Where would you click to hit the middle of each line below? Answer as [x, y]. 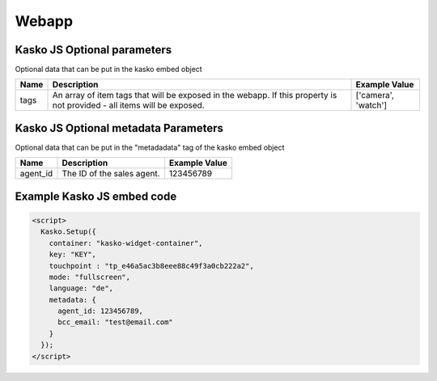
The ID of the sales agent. [111, 174]
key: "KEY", [73, 254]
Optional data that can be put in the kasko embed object [108, 70]
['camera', [375, 95]
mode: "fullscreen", [90, 277]
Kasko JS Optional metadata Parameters [119, 128]
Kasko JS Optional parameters [93, 50]
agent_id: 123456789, [100, 311]
